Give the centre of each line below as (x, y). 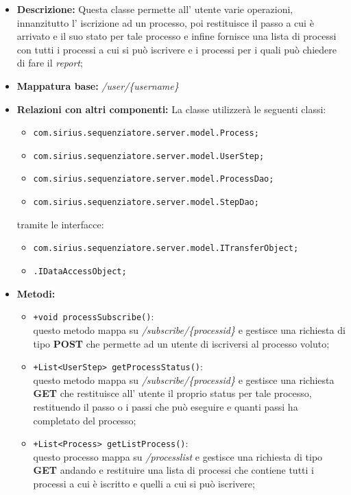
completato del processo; (85, 420)
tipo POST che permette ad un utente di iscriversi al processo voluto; (181, 343)
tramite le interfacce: (60, 224)
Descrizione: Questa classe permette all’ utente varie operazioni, (155, 9)
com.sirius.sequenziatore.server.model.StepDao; (146, 203)
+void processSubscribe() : (94, 316)
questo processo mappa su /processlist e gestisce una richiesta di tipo (178, 456)
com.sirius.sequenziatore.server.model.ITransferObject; (166, 249)
